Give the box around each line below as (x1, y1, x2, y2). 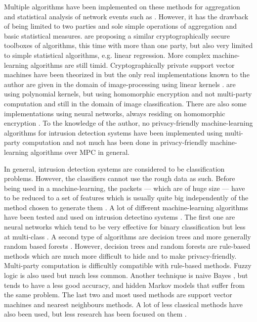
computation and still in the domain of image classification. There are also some (4, 98, 247, 108)
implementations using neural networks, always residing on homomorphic (4, 108, 225, 118)
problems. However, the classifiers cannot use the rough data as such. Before (4, 173, 235, 184)
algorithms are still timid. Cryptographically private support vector (30, 59, 235, 70)
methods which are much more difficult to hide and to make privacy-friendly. (4, 250, 237, 261)
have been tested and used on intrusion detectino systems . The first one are (4, 212, 235, 222)
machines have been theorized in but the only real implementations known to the (4, 69, 250, 80)
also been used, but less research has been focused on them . (4, 309, 187, 319)
